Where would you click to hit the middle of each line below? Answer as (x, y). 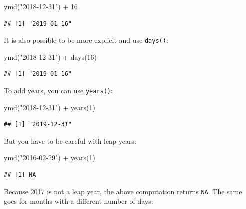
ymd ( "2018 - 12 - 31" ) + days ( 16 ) (51, 57)
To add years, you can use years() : (58, 91)
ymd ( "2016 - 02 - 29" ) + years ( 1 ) (50, 157)
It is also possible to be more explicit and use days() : (86, 40)
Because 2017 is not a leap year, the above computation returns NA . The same (123, 191)
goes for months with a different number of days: (79, 201)
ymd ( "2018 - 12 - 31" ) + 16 (41, 6)
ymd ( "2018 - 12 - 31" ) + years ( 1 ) (50, 107)
